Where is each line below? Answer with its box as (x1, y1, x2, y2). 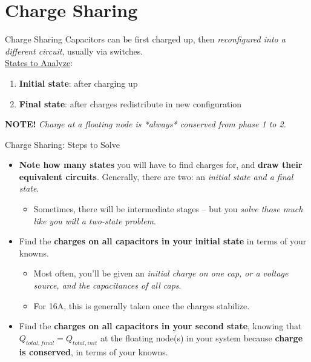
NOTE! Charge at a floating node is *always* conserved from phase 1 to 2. (5, 118, 286, 130)
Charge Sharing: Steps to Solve (5, 138, 120, 150)
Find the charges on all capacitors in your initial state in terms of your (19, 235, 307, 247)
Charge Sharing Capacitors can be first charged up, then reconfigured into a (5, 33, 286, 45)
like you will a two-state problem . (33, 214, 156, 227)
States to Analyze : (5, 56, 73, 69)
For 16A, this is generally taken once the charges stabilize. (33, 299, 250, 312)
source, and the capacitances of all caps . (33, 279, 182, 292)
